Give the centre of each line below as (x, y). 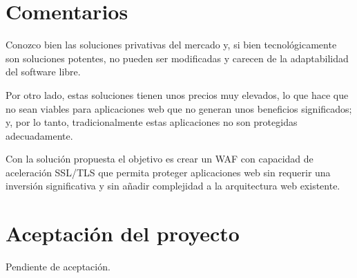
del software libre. (43, 72)
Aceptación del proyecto (123, 233)
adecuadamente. (39, 135)
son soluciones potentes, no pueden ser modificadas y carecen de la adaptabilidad (177, 58)
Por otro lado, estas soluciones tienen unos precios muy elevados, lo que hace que (177, 94)
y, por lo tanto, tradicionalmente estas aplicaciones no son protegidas (152, 122)
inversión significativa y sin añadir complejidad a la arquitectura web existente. (173, 186)
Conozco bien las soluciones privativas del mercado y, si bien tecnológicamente (171, 45)
